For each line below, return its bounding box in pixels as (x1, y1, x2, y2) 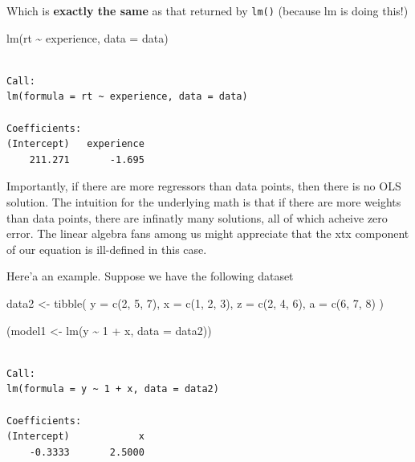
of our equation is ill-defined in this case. (6, 240, 207, 257)
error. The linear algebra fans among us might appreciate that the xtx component (6, 225, 409, 242)
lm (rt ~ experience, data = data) (6, 29, 169, 46)
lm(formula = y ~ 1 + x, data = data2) (6, 383, 219, 395)
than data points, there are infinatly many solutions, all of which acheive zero (6, 209, 388, 226)
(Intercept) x (6, 431, 144, 443)
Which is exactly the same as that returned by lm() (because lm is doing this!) (6, 2, 409, 18)
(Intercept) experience (6, 138, 144, 150)
